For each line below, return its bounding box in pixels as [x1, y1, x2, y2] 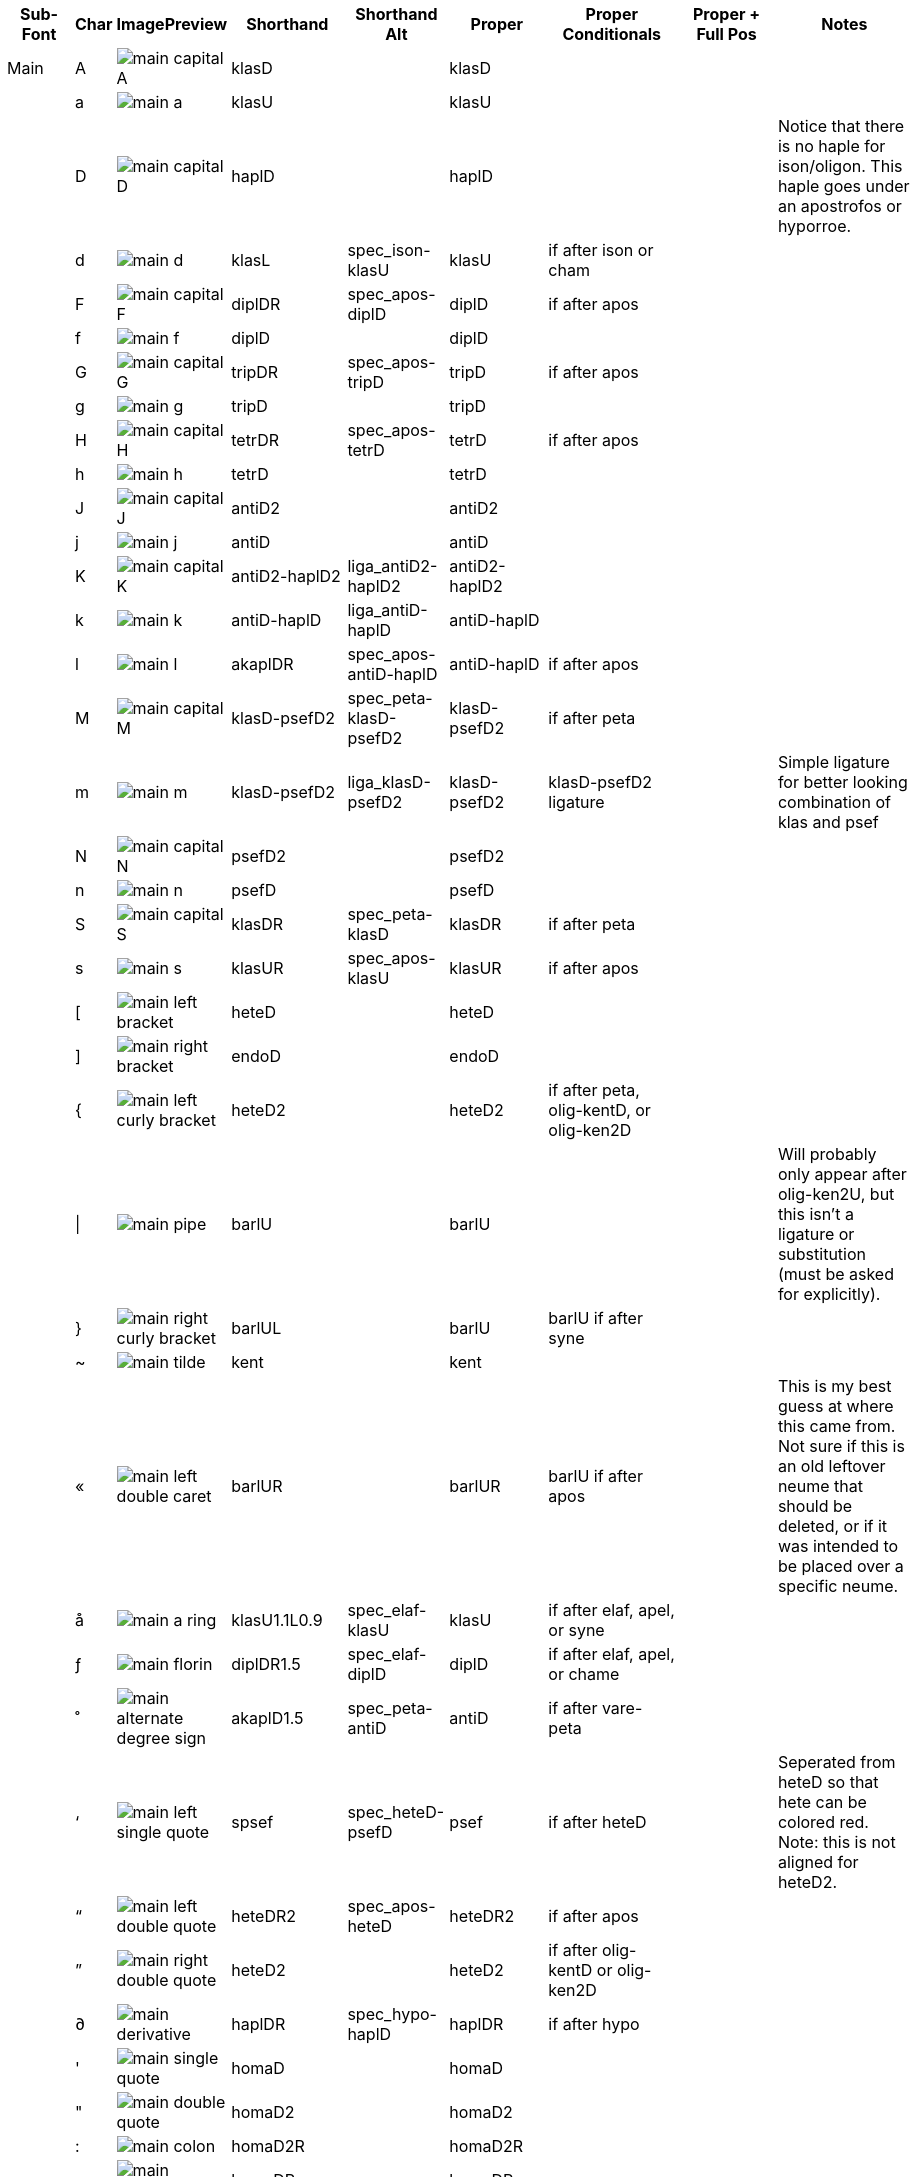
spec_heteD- [347, 1802, 445, 1822]
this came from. [777, 1416, 896, 1436]
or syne [548, 1620, 605, 1640]
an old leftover [777, 1456, 886, 1476]
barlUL [231, 1318, 282, 1338]
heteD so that [777, 1772, 879, 1792]
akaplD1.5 [231, 1708, 304, 1728]
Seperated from [777, 1752, 896, 1772]
